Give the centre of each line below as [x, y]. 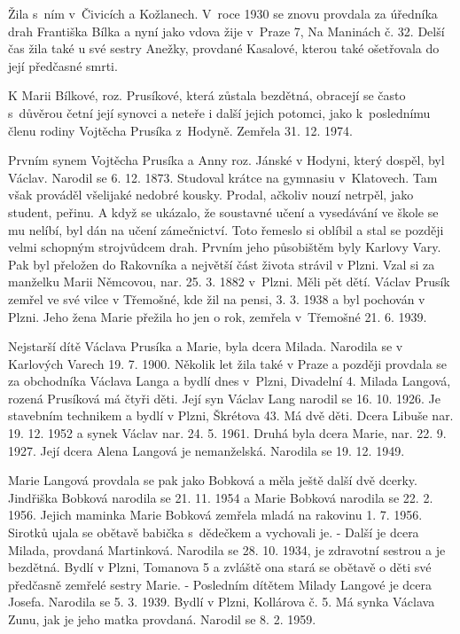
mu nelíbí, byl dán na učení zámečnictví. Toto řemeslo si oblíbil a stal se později [226, 229]
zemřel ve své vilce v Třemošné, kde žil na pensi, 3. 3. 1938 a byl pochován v [217, 298]
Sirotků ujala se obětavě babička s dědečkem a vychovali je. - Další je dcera [214, 532]
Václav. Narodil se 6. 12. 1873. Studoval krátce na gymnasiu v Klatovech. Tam [223, 177]
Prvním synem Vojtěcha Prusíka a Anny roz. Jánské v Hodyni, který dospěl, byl [226, 160]
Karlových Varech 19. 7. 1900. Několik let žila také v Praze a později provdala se [228, 363]
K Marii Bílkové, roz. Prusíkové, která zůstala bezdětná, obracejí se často [207, 95]
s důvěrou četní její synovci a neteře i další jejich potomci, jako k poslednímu [219, 112]
